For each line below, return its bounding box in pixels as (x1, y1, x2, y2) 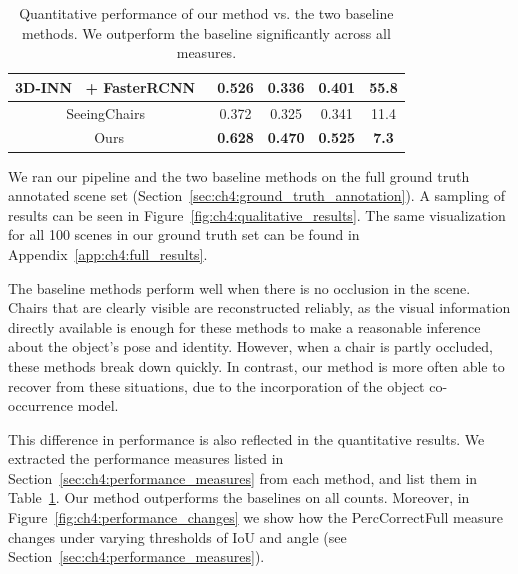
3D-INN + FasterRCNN (15, 76, 196, 97)
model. (77, 395, 119, 416)
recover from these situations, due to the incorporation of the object (8, 375, 425, 396)
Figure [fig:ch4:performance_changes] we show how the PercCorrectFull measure (8, 507, 503, 528)
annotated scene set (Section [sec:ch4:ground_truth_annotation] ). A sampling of (8, 185, 506, 206)
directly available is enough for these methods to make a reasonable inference (8, 316, 481, 337)
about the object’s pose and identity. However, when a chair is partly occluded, (8, 336, 493, 357)
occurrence (8, 395, 74, 416)
